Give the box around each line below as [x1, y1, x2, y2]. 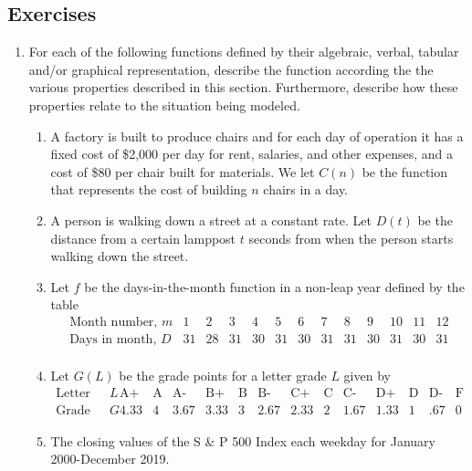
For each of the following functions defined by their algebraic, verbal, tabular [28, 42, 459, 61]
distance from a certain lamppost [50, 228, 236, 247]
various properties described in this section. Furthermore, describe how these [28, 78, 458, 97]
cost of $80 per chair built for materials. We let [50, 162, 315, 181]
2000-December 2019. [50, 449, 170, 468]
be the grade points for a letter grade [119, 366, 327, 385]
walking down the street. [50, 246, 189, 266]
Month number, [69, 315, 158, 329]
